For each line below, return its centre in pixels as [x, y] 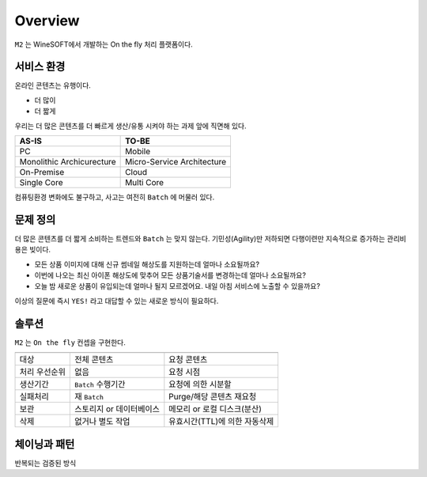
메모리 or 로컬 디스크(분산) [215, 409]
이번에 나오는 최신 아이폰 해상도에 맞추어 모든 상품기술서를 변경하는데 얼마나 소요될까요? [170, 275]
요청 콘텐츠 [188, 360]
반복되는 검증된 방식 [45, 463]
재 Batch [89, 397]
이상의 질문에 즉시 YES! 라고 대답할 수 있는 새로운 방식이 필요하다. [117, 301]
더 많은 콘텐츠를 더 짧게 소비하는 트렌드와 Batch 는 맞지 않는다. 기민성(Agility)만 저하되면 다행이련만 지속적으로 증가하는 [200, 238]
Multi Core [145, 183]
